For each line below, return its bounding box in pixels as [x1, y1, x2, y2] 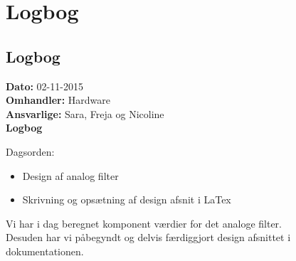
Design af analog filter [22, 168, 119, 183]
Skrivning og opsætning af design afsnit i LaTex [22, 192, 231, 207]
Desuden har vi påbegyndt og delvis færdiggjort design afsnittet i [6, 230, 291, 245]
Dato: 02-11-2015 [6, 78, 83, 93]
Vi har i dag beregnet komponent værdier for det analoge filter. [6, 215, 282, 230]
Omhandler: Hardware [6, 92, 110, 107]
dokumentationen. [6, 243, 84, 258]
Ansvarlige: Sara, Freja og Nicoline [6, 106, 164, 121]
